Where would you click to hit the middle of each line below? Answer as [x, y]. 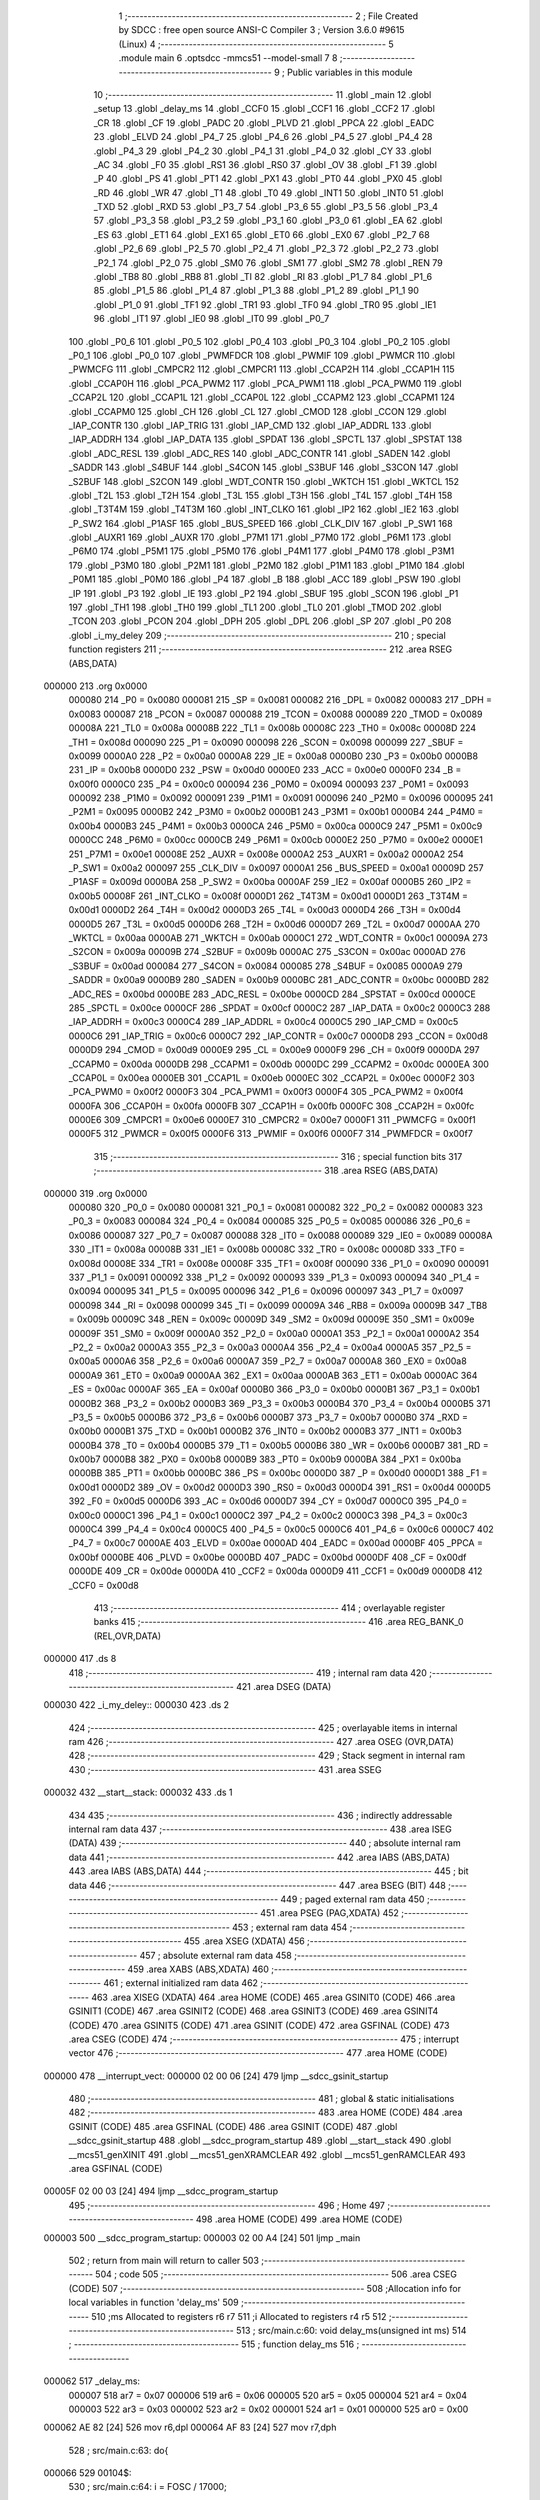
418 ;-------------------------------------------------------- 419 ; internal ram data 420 [247, 1672]
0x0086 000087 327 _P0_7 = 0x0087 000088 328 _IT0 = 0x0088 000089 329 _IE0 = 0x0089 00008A [280, 1235]
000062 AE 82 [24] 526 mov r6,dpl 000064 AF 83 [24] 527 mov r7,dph [190, 2427]
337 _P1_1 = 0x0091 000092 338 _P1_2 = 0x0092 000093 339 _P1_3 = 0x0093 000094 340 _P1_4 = [274, 1277]
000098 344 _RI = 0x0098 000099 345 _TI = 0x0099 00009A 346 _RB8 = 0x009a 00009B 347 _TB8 [278, 1305]
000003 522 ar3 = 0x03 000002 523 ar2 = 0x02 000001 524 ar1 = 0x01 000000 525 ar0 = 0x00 [268, 2409]
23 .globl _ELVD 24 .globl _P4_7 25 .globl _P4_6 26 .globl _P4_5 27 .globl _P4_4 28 [263, 137]
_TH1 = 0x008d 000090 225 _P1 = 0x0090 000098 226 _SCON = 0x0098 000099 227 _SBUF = [266, 742]
